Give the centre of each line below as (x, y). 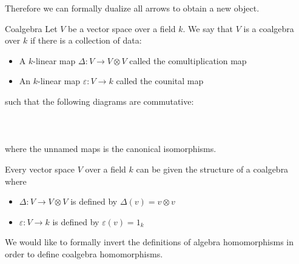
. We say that (208, 28)
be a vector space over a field (122, 28)
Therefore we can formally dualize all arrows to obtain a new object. (132, 8)
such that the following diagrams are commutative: (99, 101)
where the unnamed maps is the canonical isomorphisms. (111, 149)
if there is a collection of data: (86, 40)
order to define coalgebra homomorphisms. (84, 253)
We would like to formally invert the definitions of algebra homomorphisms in (149, 242)
